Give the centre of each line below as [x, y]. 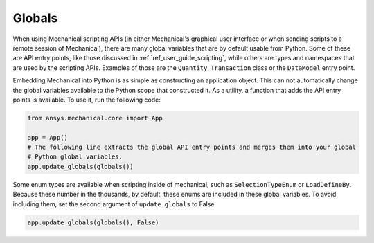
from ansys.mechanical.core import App [95, 118]
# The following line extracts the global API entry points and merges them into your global [192, 147]
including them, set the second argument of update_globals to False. [115, 204]
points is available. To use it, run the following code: [87, 100]
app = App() [48, 137]
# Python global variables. [75, 157]
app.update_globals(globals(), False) [93, 222]
